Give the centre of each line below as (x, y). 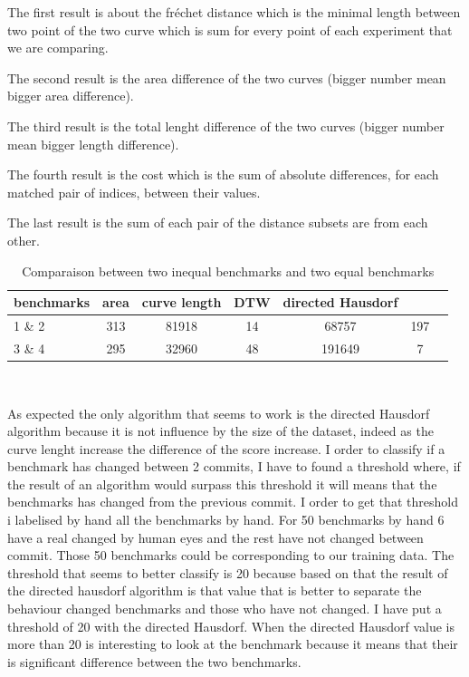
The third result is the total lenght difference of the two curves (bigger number (226, 126)
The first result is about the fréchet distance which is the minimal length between (234, 12)
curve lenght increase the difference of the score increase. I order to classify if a (226, 448)
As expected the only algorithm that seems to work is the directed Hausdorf (219, 413)
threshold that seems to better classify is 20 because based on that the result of (228, 572)
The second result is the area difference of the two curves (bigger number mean (227, 77)
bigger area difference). (71, 96)
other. (24, 240)
